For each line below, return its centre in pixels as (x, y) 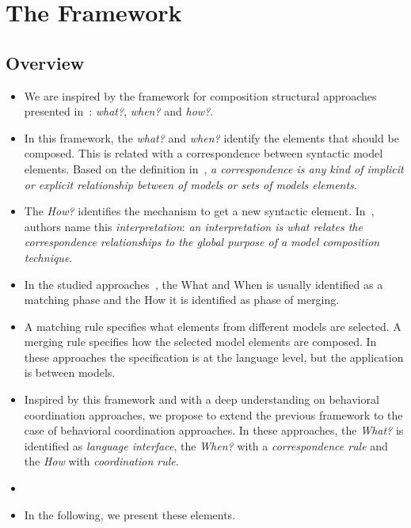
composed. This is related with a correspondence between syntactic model (204, 153)
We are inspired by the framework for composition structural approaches (200, 95)
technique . (48, 257)
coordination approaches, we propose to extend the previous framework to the (213, 414)
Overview (45, 62)
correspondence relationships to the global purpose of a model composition (202, 242)
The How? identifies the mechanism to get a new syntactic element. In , (199, 211)
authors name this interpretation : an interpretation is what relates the (193, 226)
